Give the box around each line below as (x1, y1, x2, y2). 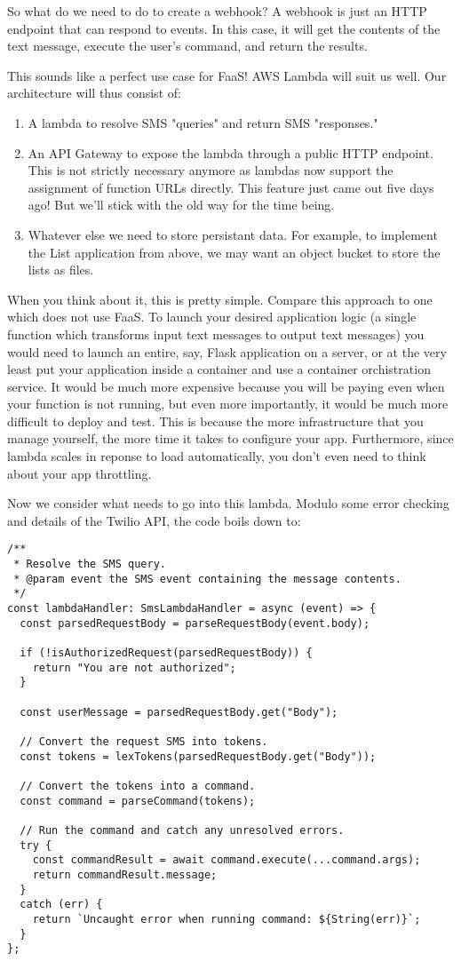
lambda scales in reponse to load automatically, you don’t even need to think (7, 447, 426, 465)
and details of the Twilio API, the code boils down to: (7, 511, 301, 529)
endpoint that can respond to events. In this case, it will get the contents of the (7, 19, 441, 37)
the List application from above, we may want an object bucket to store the (28, 242, 441, 261)
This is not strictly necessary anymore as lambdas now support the (28, 161, 393, 179)
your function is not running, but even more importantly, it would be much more (7, 394, 449, 413)
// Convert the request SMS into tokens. (20, 735, 268, 748)
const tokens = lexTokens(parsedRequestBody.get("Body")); (20, 750, 377, 763)
